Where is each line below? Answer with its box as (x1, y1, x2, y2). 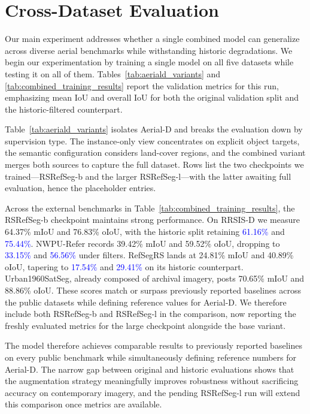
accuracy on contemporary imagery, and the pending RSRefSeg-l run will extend (5, 386, 300, 398)
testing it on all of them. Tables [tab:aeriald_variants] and (5, 67, 221, 80)
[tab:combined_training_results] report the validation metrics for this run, (5, 79, 279, 92)
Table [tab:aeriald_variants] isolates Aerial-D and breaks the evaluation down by (5, 123, 303, 135)
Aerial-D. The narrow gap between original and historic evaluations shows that (5, 362, 294, 375)
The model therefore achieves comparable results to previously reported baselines (5, 339, 302, 352)
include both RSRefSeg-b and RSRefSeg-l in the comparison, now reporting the (5, 307, 296, 320)
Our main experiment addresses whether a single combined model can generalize (5, 32, 300, 45)
